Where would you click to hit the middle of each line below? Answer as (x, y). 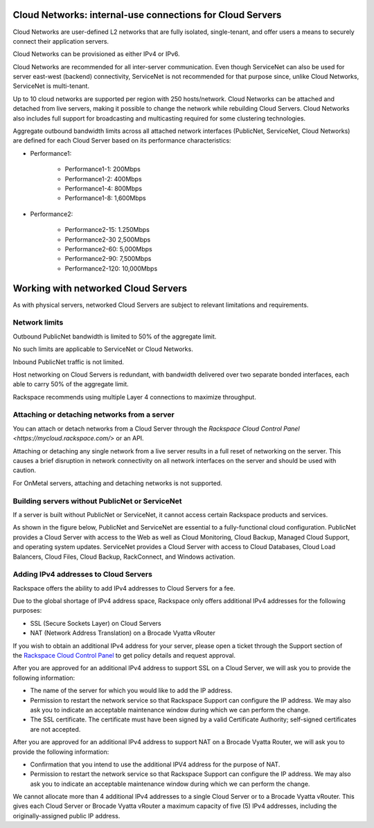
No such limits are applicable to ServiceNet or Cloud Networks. (103, 349)
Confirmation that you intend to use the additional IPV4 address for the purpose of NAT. (155, 764)
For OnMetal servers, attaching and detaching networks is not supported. (118, 483)
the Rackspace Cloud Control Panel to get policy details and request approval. (124, 655)
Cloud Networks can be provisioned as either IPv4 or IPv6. (96, 54)
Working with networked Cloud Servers (100, 288)
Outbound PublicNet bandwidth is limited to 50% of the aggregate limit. (115, 336)
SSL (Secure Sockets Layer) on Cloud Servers (96, 623)
